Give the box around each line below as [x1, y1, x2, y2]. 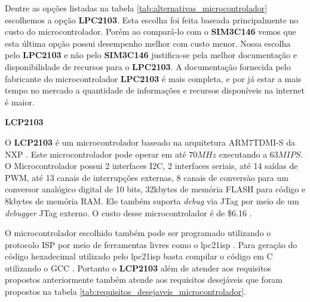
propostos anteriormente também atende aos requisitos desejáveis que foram [5, 273, 283, 286]
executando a [219, 147, 268, 160]
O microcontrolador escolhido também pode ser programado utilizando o [5, 226, 271, 239]
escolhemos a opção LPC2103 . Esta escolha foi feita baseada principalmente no [5, 13, 299, 26]
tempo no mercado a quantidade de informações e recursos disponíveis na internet [5, 84, 305, 96]
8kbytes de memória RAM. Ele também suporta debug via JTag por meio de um [5, 194, 299, 207]
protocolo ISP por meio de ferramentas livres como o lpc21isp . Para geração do [5, 238, 297, 250]
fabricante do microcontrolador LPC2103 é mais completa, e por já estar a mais [5, 72, 302, 84]
